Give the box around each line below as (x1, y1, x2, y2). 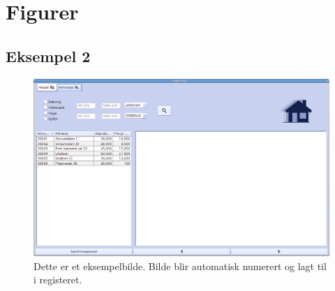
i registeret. (33, 272, 82, 287)
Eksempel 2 (6, 45, 91, 66)
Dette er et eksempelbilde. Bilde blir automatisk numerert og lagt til (33, 258, 327, 273)
